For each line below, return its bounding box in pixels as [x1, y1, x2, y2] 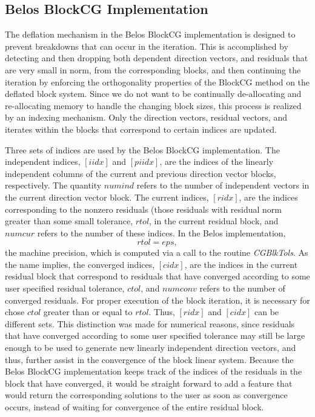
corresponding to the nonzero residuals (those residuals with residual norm [5, 202, 282, 215]
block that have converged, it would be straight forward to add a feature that [5, 376, 293, 389]
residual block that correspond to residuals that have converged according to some [5, 270, 310, 282]
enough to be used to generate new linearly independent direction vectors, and [5, 341, 296, 354]
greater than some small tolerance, [5, 215, 133, 227]
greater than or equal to [43, 305, 133, 318]
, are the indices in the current [184, 258, 298, 270]
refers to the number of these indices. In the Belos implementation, [37, 226, 286, 239]
